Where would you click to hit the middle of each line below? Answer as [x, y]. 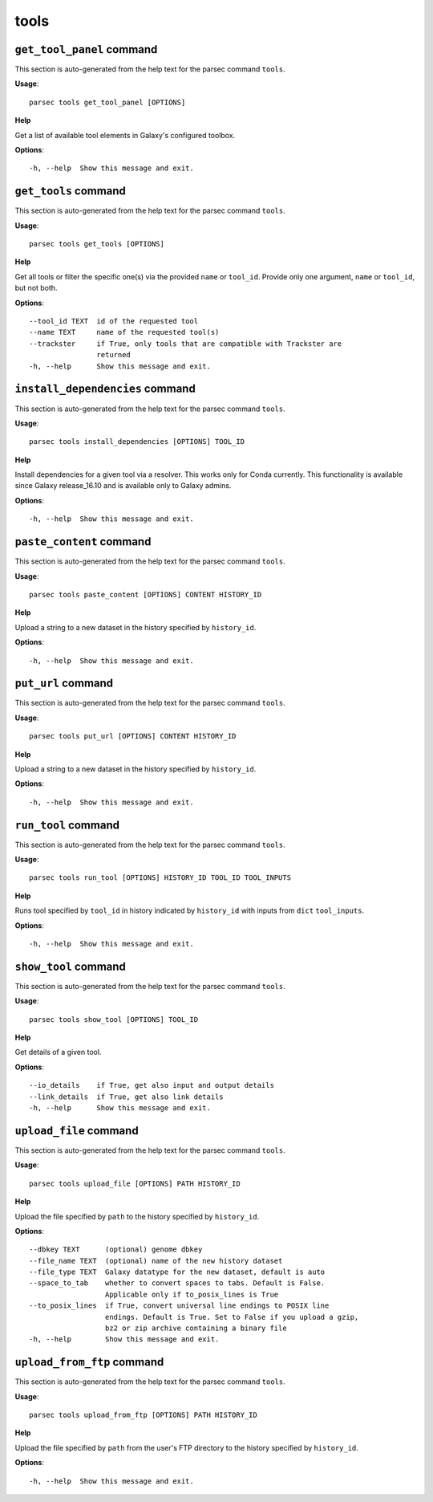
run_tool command [67, 825]
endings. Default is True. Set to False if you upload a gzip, [232, 1317]
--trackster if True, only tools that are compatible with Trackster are [186, 344]
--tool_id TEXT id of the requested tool [114, 322]
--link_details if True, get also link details [126, 1097]
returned [114, 355]
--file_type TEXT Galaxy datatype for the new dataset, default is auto [177, 1272]
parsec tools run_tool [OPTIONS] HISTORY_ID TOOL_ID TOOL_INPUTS [160, 878]
